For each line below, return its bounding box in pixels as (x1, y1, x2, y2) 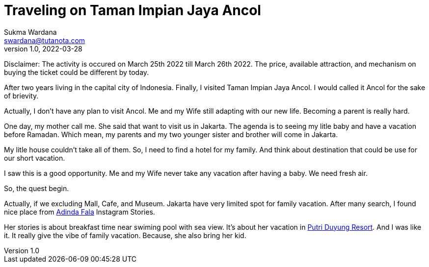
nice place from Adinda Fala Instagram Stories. (4, 207, 155, 216)
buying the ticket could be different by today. (4, 68, 149, 76)
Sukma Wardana (4, 27, 57, 36)
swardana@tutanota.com (4, 36, 85, 45)
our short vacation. (4, 153, 65, 162)
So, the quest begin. (4, 184, 69, 193)
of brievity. (4, 91, 39, 100)
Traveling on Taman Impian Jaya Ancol (4, 2, 261, 19)
